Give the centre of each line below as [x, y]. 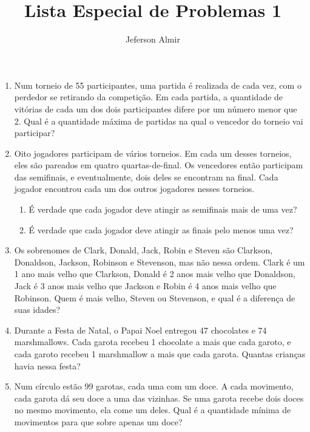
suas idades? [37, 310]
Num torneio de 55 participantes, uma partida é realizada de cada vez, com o [158, 85]
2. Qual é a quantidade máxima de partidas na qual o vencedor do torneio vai [159, 121]
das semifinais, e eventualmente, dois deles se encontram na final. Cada [146, 177]
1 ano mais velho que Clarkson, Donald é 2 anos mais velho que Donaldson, [155, 274]
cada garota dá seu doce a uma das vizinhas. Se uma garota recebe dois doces [159, 398]
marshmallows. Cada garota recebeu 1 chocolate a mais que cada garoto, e [153, 342]
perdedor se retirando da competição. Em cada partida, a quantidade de [149, 97]
